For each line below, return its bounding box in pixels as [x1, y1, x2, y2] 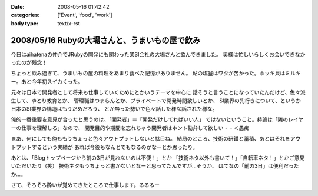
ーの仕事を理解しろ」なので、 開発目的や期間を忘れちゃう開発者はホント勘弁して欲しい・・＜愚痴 [11, 124, 250, 131]
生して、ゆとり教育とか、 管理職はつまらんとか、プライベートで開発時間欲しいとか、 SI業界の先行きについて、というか [11, 97, 302, 104]
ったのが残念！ [11, 59, 47, 66]
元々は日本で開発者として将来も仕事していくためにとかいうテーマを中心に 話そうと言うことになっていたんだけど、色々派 [11, 89, 306, 96]
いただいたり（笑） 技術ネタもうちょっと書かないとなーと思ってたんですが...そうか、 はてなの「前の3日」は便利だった [11, 162, 300, 170]
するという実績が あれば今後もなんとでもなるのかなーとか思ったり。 [31, 143, 198, 150]
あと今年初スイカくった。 [21, 78, 84, 85]
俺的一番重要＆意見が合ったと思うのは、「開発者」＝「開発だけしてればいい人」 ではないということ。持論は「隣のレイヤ [11, 116, 304, 123]
